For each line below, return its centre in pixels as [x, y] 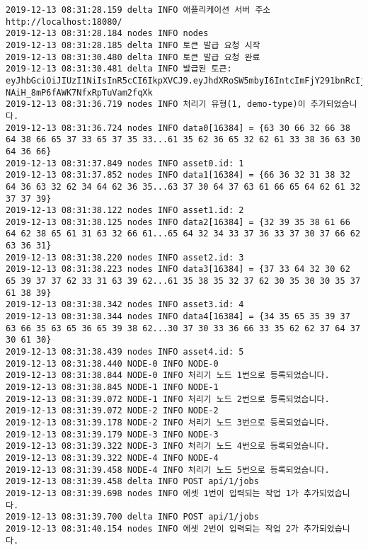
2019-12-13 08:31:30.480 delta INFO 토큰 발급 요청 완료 [133, 57]
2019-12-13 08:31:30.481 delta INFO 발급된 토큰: [119, 69]
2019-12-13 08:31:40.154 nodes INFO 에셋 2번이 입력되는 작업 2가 [152, 528]
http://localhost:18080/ [64, 22]
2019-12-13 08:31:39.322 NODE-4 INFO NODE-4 [112, 458]
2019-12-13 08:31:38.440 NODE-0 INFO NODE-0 [112, 363]
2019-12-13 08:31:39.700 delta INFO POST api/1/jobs [132, 517]
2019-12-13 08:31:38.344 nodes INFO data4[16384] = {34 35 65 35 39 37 [178, 317]
